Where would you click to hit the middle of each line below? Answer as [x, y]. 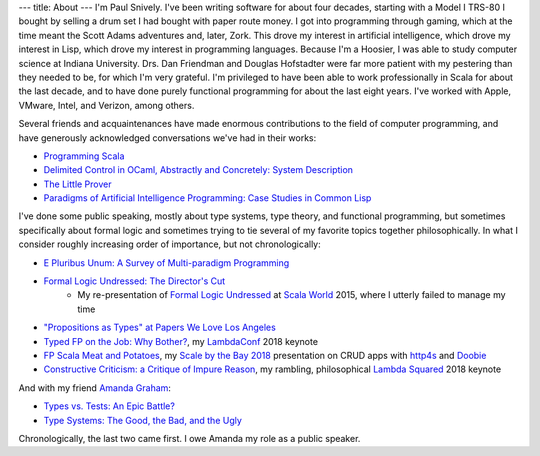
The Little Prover [77, 184]
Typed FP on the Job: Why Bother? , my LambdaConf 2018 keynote [181, 341]
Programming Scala [84, 156]
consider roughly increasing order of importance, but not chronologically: [170, 244]
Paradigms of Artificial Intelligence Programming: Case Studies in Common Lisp [207, 198]
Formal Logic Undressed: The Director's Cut [134, 281]
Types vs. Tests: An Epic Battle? [109, 406]
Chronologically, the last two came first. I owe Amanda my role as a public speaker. [189, 438]
